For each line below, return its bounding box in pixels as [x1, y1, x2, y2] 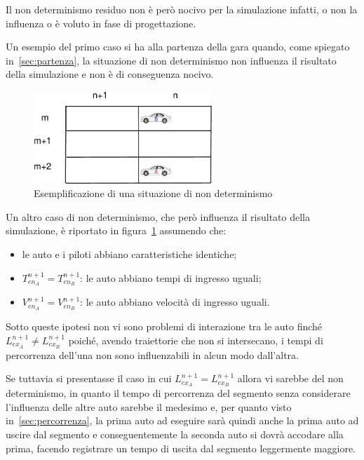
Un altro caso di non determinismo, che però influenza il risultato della [6, 209, 311, 224]
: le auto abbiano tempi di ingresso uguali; [80, 270, 262, 285]
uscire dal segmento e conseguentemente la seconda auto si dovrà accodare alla [6, 426, 344, 441]
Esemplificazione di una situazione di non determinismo [34, 186, 273, 201]
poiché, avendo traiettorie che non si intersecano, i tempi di [68, 332, 323, 347]
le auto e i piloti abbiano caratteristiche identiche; [22, 246, 237, 261]
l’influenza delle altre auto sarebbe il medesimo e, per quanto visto [6, 399, 292, 414]
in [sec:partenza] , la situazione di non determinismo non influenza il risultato [6, 53, 337, 67]
